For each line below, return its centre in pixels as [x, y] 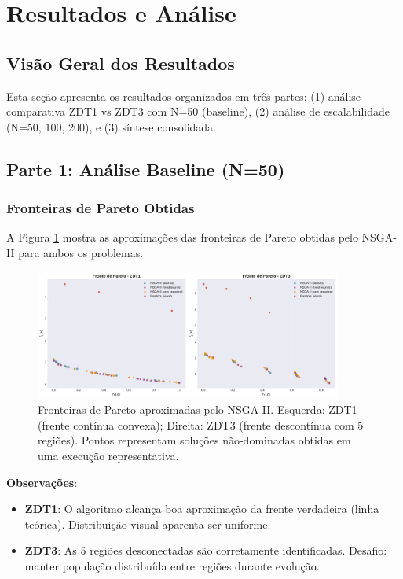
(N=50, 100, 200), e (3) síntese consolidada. [111, 126]
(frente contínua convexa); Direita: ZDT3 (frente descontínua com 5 [201, 424]
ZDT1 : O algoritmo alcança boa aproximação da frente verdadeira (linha [202, 509]
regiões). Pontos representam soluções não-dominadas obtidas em [194, 440]
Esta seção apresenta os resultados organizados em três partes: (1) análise [184, 96]
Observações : [42, 482]
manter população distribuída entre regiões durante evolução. [172, 565]
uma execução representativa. [108, 455]
